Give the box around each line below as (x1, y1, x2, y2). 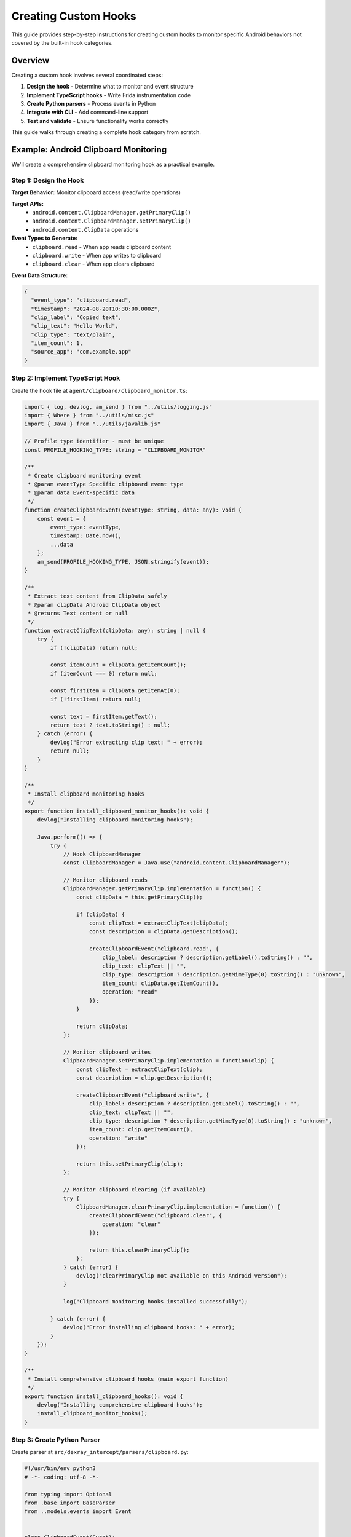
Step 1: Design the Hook (11, 176, 84, 184)
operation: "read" (101, 989, 158, 995)
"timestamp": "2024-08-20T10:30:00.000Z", (31, 305, 161, 312)
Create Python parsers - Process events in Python (26, 100, 156, 108)
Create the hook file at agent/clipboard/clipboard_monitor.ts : (11, 387, 187, 394)
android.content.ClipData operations (32, 226, 139, 233)
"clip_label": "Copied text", (31, 314, 122, 321)
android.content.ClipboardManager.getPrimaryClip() (32, 209, 192, 216)
